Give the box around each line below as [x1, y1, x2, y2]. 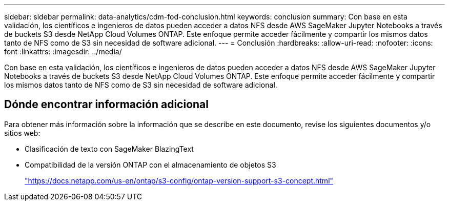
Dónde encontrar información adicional [4, 98, 209, 111]
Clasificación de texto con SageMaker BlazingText [25, 144, 194, 153]
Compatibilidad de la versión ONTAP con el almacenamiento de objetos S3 [25, 160, 276, 169]
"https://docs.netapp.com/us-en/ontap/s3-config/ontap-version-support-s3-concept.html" [25, 176, 334, 185]
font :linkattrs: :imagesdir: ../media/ [4, 47, 122, 56]
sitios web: [4, 128, 40, 137]
